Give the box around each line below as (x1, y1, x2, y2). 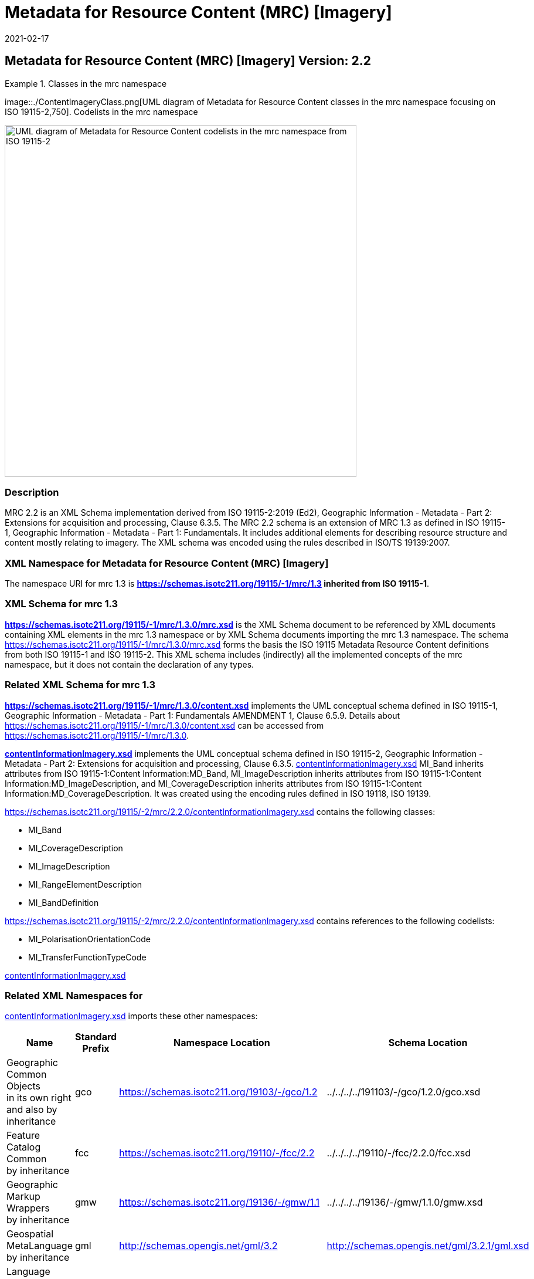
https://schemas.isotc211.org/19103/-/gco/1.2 (119, 1086, 318, 1098)
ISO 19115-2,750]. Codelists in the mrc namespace (5, 106, 198, 117)
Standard (74, 1031, 117, 1043)
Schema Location (388, 1037, 468, 1049)
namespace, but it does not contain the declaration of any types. (5, 659, 254, 669)
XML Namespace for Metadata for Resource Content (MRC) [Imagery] (5, 557, 329, 569)
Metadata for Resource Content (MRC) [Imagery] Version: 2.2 (5, 53, 371, 69)
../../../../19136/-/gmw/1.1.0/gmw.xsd (326, 1196, 483, 1209)
